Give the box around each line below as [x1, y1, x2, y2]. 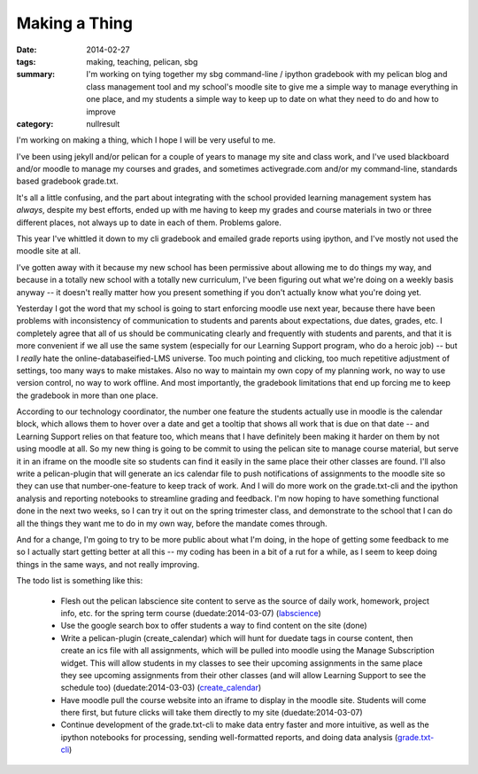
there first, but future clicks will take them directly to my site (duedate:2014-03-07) [60, 708, 363, 718]
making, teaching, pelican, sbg [86, 56, 198, 66]
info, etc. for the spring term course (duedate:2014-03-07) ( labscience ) [60, 607, 322, 618]
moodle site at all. [16, 246, 81, 256]
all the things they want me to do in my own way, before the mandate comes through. [16, 518, 328, 528]
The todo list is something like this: [16, 575, 143, 586]
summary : [16, 69, 56, 80]
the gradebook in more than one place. [16, 390, 158, 401]
